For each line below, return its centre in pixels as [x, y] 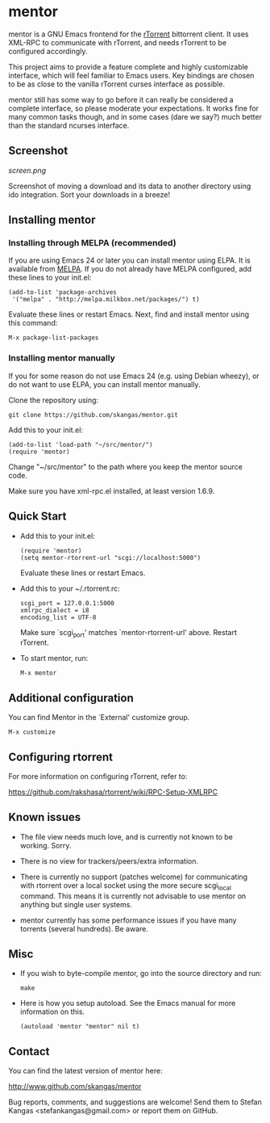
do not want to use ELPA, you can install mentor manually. [104, 384]
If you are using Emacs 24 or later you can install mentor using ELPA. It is [130, 260]
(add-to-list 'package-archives [62, 292]
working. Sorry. [46, 845]
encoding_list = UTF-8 [58, 617]
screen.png [27, 170]
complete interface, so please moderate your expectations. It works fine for [134, 108]
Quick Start [37, 517]
